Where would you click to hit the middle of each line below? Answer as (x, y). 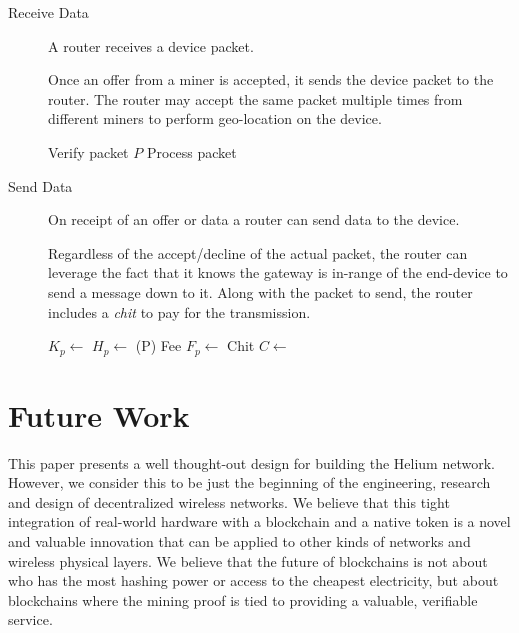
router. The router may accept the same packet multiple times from (255, 98)
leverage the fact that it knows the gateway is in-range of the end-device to (278, 272)
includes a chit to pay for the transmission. (179, 311)
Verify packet (88, 151)
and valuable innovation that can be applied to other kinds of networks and (239, 541)
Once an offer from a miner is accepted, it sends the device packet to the (271, 79)
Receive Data (48, 12)
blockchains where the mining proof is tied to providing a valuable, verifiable (243, 599)
